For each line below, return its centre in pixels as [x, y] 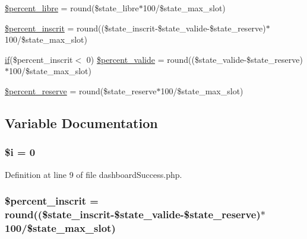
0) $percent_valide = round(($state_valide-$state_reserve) [194, 59]
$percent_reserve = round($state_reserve [81, 90]
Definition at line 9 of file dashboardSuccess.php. [94, 174]
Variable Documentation [81, 122]
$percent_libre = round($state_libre [72, 8]
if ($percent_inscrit [39, 59]
